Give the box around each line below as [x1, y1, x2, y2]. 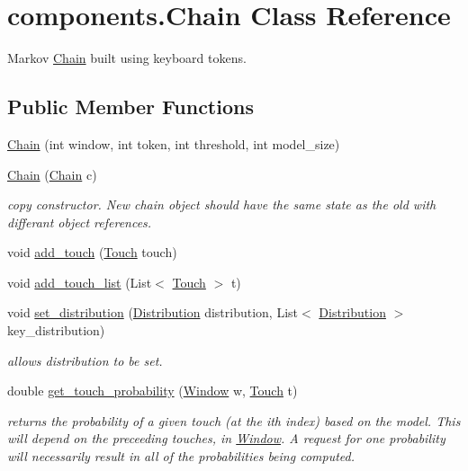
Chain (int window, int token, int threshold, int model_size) [7, 134, 340, 153]
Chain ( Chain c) [7, 164, 97, 183]
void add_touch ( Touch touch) [7, 243, 177, 262]
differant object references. [7, 212, 152, 231]
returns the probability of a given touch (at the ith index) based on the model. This [7, 411, 461, 430]
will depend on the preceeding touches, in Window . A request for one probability [7, 429, 445, 448]
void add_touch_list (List [7, 272, 152, 291]
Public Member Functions [7, 93, 254, 120]
